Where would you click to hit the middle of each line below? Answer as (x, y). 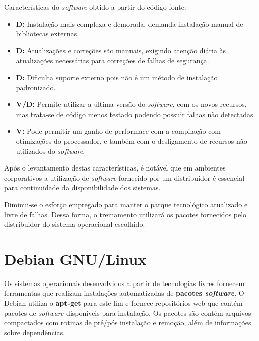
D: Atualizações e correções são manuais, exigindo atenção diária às (121, 50)
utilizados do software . (50, 151)
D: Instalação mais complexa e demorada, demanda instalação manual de (129, 23)
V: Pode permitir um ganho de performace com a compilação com (118, 131)
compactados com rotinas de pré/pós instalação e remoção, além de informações (128, 323)
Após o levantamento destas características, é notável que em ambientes (115, 168)
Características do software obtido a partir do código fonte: (95, 7)
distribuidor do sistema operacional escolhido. (75, 224)
